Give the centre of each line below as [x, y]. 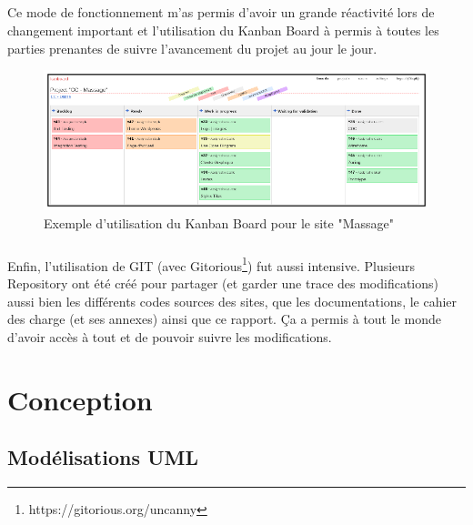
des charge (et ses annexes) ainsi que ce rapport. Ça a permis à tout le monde [224, 319]
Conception [80, 399]
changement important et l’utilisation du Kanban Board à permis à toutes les [223, 30]
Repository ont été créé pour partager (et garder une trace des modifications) [223, 283]
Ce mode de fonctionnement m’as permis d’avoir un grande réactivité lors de [221, 12]
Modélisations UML [103, 457]
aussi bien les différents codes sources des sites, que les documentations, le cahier [232, 301]
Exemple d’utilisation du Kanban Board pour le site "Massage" [219, 222]
